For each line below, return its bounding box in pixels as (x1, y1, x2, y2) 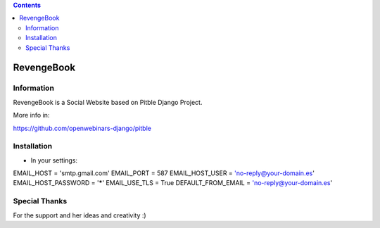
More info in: (13, 111, 50, 120)
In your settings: (30, 156, 77, 165)
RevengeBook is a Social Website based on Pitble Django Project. (13, 98, 203, 106)
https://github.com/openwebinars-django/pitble (13, 124, 151, 132)
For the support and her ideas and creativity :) (13, 211, 147, 220)
